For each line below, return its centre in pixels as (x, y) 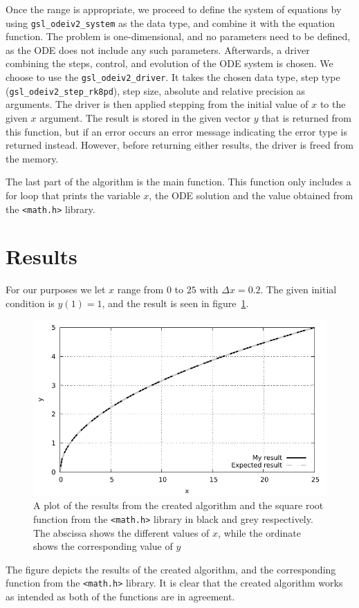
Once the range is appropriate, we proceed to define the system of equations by (174, 9)
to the (333, 104)
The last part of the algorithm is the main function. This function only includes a (178, 182)
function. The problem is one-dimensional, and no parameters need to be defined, (178, 36)
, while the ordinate (259, 532)
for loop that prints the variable (73, 195)
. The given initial (298, 289)
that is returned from (307, 117)
